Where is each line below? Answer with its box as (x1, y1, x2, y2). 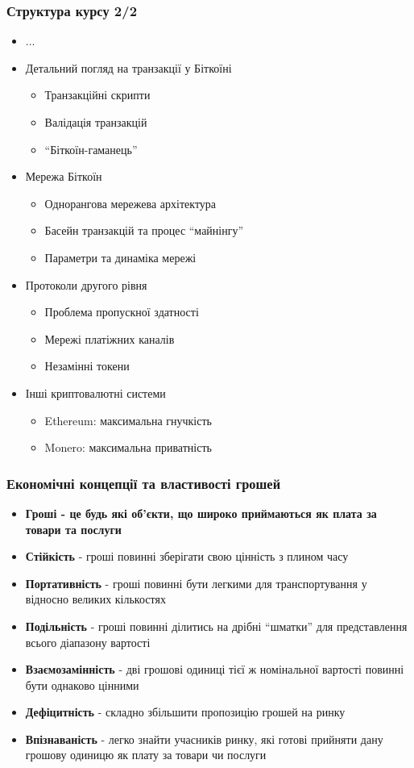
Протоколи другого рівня (25, 276, 147, 293)
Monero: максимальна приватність (44, 439, 212, 456)
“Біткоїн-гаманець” (44, 140, 138, 157)
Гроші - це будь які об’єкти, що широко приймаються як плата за (25, 504, 377, 521)
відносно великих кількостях (25, 591, 166, 607)
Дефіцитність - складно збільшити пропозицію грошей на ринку (25, 703, 346, 720)
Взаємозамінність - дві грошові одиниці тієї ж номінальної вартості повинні (25, 661, 404, 678)
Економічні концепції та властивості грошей (6, 473, 281, 493)
